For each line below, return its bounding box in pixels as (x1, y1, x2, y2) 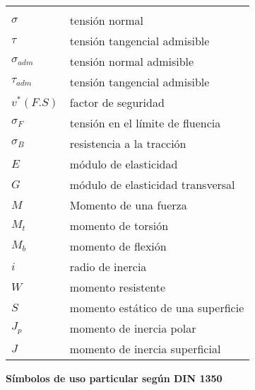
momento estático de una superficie (69, 299, 244, 316)
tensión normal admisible (69, 53, 194, 69)
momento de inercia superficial (69, 340, 221, 357)
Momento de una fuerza (69, 197, 187, 213)
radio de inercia (69, 258, 147, 275)
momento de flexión (69, 238, 167, 254)
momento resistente (69, 279, 166, 295)
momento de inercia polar (69, 320, 196, 336)
